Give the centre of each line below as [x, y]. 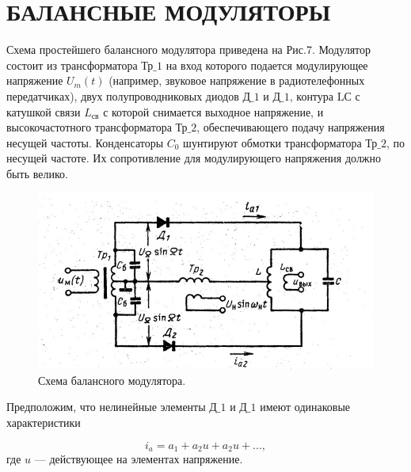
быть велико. [37, 173]
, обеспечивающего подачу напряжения [291, 127]
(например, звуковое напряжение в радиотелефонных [237, 80]
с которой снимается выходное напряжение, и [213, 111]
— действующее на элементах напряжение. [139, 459]
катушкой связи [44, 111]
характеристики [44, 423]
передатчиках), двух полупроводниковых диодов [123, 95]
